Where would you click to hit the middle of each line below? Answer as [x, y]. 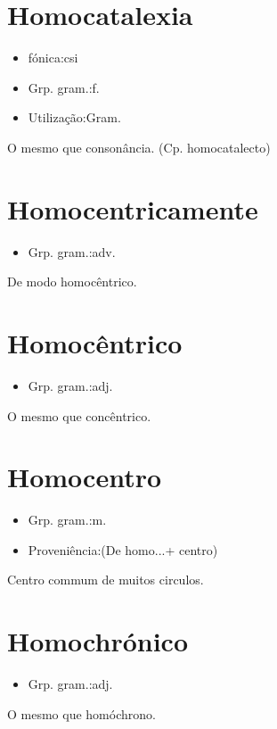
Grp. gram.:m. [67, 520]
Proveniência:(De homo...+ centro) [123, 549]
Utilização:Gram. [74, 117]
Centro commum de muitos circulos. [106, 580]
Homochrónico [98, 641]
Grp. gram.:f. [64, 87]
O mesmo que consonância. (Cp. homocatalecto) [139, 147]
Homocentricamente [133, 208]
